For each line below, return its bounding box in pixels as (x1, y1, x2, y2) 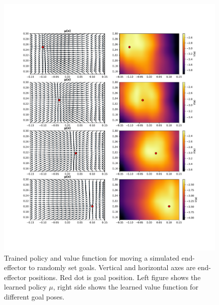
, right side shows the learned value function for (53, 282, 199, 292)
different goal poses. (4, 292, 65, 302)
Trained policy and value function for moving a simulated (4, 252, 180, 263)
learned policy (4, 282, 47, 292)
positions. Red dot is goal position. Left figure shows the (28, 272, 201, 282)
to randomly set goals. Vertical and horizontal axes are (28, 262, 196, 273)
